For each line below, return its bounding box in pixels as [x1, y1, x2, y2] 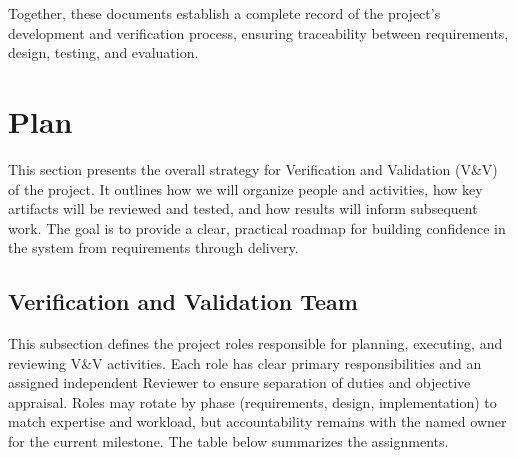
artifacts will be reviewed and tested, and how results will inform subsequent [8, 198, 478, 219]
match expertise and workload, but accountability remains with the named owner [8, 411, 507, 432]
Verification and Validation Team [8, 286, 358, 317]
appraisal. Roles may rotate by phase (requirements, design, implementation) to [8, 391, 497, 412]
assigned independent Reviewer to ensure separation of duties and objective [8, 372, 471, 393]
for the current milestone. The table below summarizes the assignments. [8, 431, 449, 452]
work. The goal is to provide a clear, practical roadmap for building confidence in [8, 217, 506, 238]
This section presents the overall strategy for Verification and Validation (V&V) [8, 158, 498, 179]
